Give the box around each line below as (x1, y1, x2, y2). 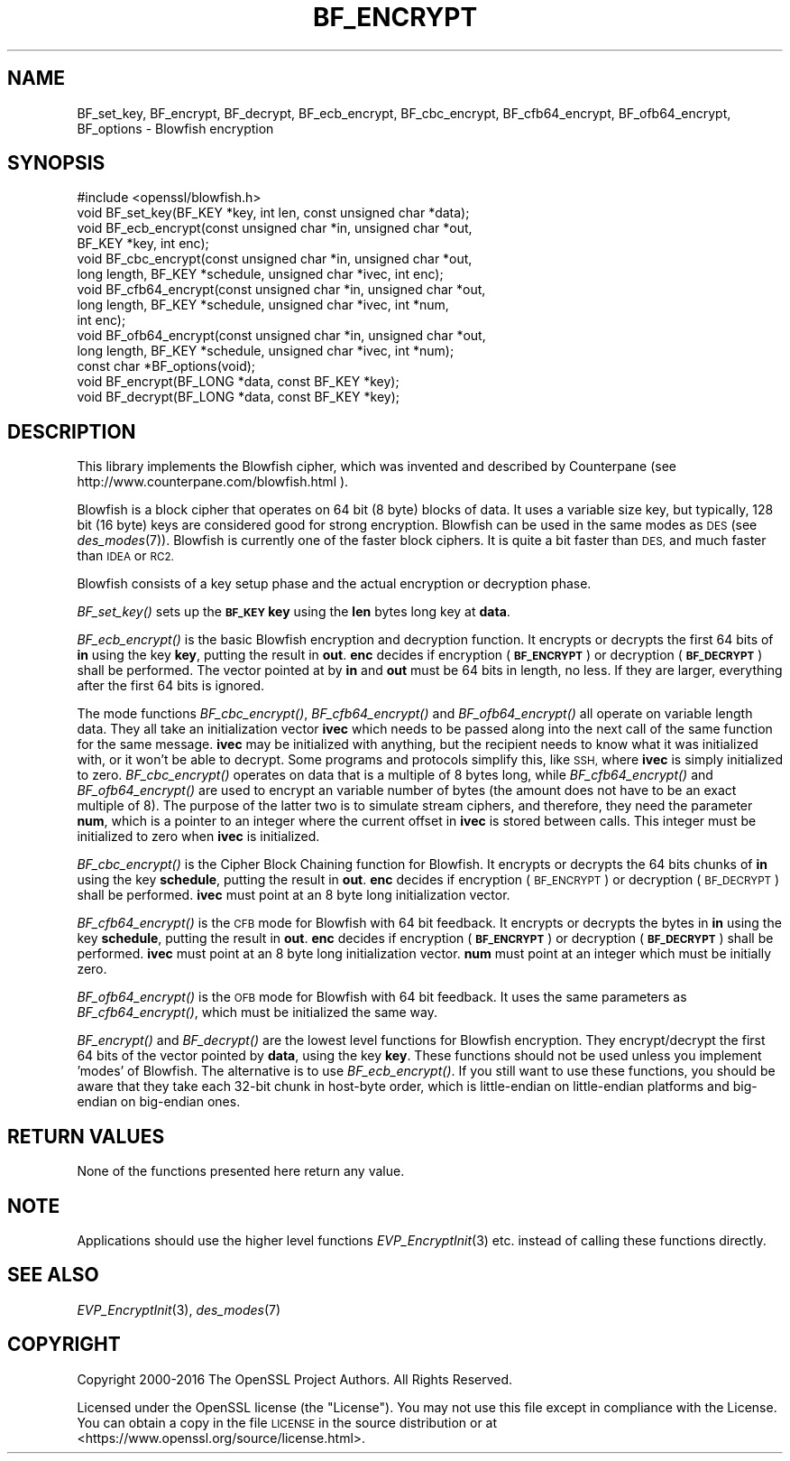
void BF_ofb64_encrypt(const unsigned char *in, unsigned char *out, (77, 328, 486, 344)
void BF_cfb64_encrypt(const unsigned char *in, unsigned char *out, (77, 282, 486, 298)
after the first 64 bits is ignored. (77, 678, 265, 694)
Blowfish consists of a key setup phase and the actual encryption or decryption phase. (77, 576, 592, 592)
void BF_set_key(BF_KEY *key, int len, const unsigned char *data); (77, 205, 470, 221)
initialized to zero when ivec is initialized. (77, 828, 320, 845)
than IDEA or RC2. (77, 548, 174, 564)
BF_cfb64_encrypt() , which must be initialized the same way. (77, 1004, 438, 1021)
